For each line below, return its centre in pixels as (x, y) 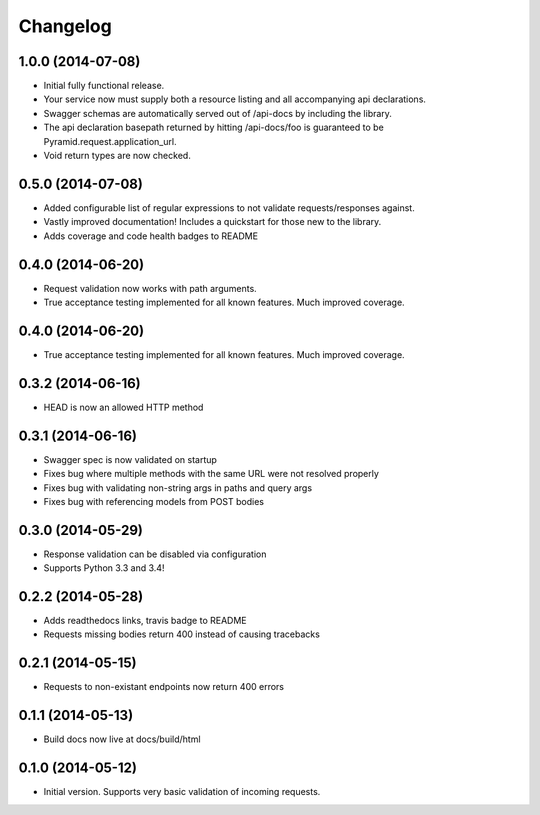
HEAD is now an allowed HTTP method (123, 407)
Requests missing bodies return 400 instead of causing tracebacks (181, 634)
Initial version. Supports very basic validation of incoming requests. (182, 792)
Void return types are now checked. (117, 156)
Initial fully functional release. (104, 86)
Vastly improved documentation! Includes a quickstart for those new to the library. (212, 222)
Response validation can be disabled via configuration (155, 554)
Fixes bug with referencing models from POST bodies (154, 501)
